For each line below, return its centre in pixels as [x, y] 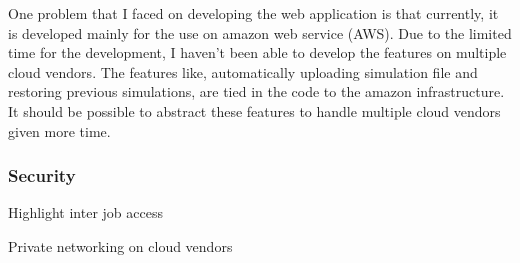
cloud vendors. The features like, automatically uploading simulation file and [243, 71]
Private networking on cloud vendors [120, 245]
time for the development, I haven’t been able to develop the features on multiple [257, 52]
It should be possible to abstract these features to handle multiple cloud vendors [254, 110]
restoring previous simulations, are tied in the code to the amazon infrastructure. [256, 91]
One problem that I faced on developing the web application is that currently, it [253, 13]
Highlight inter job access [85, 212]
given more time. [59, 130]
